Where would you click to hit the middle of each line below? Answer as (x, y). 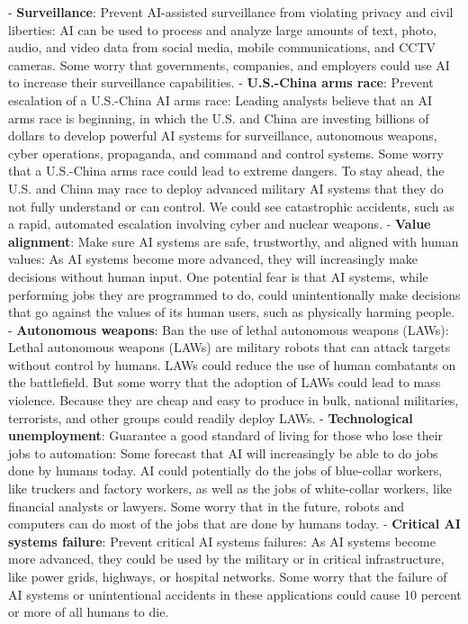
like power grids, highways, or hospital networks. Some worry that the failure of (228, 576)
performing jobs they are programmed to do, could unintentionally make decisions (234, 294)
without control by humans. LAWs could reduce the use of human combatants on (232, 364)
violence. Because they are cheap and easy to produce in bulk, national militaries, (234, 400)
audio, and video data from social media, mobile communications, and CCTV (222, 47)
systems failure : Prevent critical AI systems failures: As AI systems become (222, 541)
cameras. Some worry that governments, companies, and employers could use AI (229, 64)
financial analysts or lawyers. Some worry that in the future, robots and (207, 506)
